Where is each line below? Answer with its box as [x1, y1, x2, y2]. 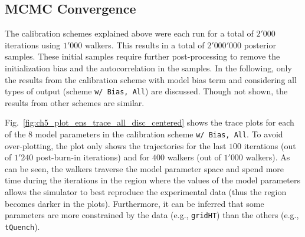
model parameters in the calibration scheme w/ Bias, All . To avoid [35, 128, 283, 140]
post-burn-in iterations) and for [35, 151, 150, 163]
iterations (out [244, 139, 296, 152]
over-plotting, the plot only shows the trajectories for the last [5, 139, 227, 152]
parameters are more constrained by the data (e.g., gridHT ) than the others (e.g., [5, 209, 299, 221]
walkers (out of [167, 151, 221, 163]
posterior [244, 38, 276, 51]
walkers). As [245, 151, 290, 163]
